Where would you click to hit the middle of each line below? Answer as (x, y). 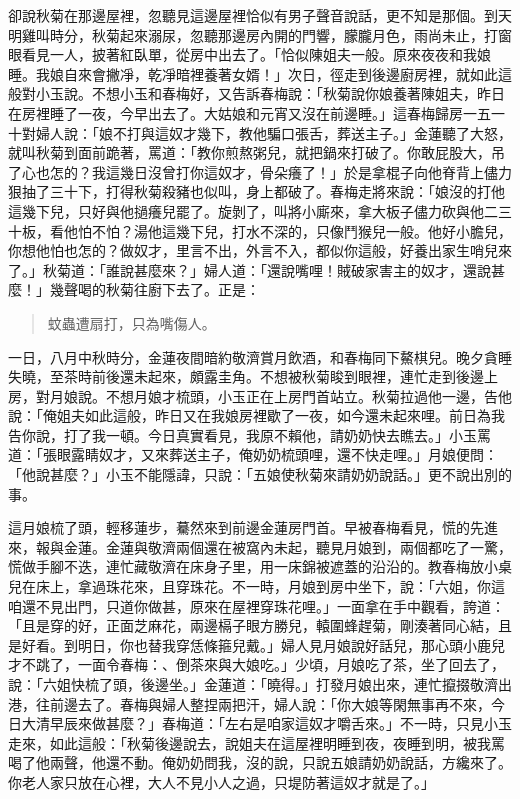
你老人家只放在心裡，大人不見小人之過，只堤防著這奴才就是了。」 (221, 781)
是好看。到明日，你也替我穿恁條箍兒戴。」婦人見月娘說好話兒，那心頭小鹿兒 (256, 644)
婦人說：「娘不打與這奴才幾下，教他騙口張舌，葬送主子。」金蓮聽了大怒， (273, 132)
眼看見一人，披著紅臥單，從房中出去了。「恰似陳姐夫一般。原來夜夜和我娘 (249, 54)
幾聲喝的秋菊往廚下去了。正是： (154, 289)
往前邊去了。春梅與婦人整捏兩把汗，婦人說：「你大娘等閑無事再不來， (263, 703)
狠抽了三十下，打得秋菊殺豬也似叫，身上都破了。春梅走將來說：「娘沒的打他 (256, 191)
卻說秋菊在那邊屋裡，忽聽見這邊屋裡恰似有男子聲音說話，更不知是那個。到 (253, 15)
